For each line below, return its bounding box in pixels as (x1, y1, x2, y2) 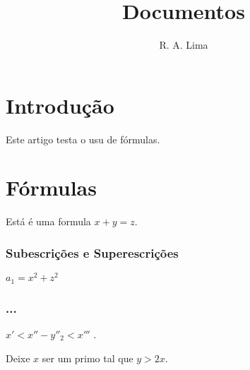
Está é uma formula (6, 214, 91, 229)
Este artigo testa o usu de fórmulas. (6, 131, 160, 146)
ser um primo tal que (42, 350, 133, 365)
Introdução (6, 90, 114, 119)
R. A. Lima (159, 37, 208, 52)
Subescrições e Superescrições (6, 244, 179, 261)
